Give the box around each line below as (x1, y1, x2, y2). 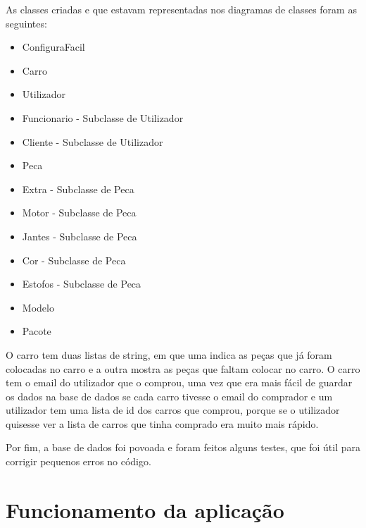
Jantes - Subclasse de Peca (22, 228, 137, 243)
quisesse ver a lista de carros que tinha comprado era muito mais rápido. (6, 416, 319, 431)
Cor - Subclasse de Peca (22, 252, 126, 267)
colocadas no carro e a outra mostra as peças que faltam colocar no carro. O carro (6, 361, 360, 376)
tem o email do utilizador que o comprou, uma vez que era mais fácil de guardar (6, 375, 353, 390)
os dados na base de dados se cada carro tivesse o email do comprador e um (6, 388, 333, 403)
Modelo (22, 300, 54, 314)
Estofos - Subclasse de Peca (22, 276, 141, 291)
